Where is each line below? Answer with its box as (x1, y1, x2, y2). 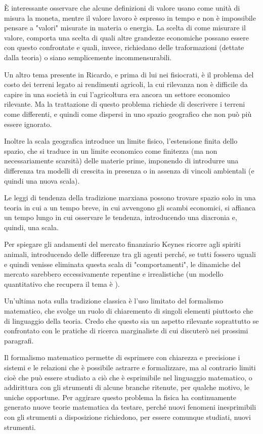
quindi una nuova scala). (4, 175, 80, 186)
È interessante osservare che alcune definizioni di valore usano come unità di (4, 3, 240, 13)
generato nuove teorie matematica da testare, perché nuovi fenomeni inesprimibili (4, 402, 256, 412)
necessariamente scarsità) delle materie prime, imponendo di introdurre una (4, 155, 239, 166)
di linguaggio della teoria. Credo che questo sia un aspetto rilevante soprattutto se (4, 315, 259, 326)
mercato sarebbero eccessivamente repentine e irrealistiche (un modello (4, 269, 224, 279)
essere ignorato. (4, 118, 52, 129)
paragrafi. (4, 335, 34, 345)
